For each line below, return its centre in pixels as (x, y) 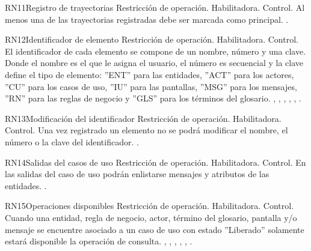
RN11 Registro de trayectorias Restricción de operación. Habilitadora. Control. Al (155, 7)
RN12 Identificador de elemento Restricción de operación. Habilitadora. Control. (152, 39)
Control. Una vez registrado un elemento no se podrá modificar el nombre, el (146, 130)
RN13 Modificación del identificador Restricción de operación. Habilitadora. (143, 118)
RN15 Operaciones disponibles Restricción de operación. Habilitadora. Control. (149, 206)
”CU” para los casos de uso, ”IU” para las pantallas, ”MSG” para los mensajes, (151, 86)
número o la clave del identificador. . (72, 141)
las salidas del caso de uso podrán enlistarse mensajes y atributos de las (137, 174)
